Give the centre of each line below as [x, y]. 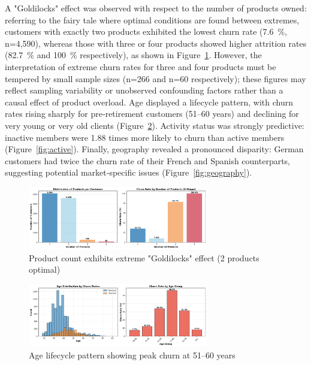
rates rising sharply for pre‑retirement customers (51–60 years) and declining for [152, 114]
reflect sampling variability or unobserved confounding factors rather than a [144, 90]
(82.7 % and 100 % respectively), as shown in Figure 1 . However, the [133, 55]
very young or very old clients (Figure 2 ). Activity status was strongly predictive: [155, 125]
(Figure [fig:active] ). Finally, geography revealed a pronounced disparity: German [154, 149]
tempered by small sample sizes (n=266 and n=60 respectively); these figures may [155, 78]
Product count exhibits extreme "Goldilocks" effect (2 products [144, 257]
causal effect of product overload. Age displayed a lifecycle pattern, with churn [149, 102]
